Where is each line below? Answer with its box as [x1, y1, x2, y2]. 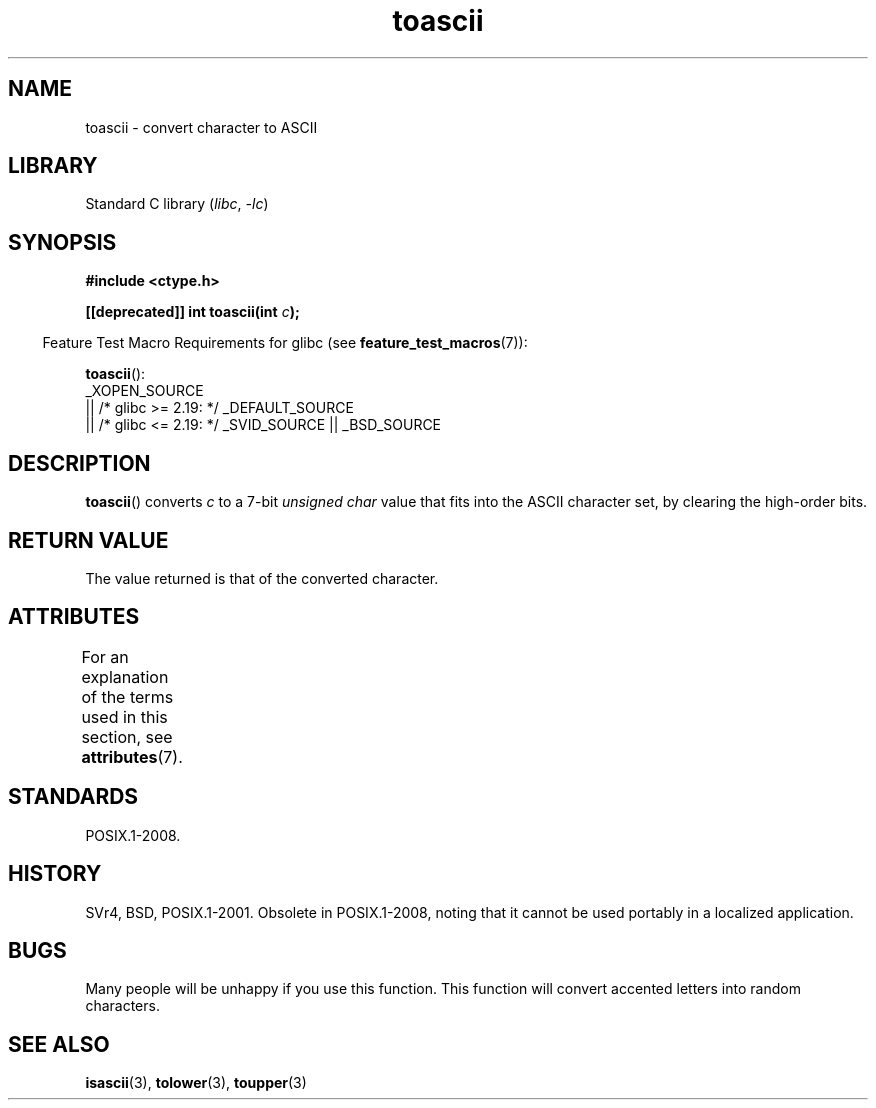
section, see [81, 726, 173, 747]
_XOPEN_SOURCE [85, 382, 204, 400]
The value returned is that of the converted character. [85, 569, 439, 587]
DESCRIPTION [8, 450, 151, 476]
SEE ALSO [8, 1031, 110, 1057]
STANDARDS [8, 784, 139, 810]
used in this [81, 706, 168, 727]
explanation [81, 666, 169, 687]
